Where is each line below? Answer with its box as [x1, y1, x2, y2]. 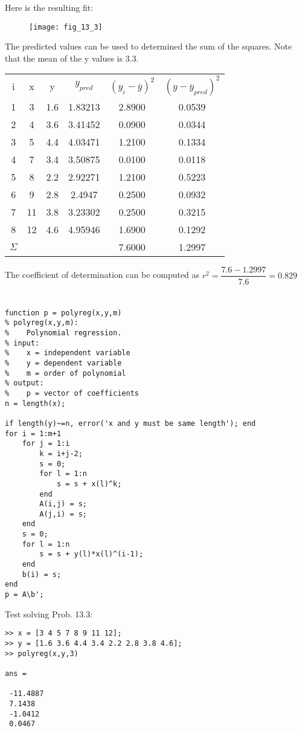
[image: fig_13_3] [29, 22, 103, 31]
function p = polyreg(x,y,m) [5, 308, 122, 317]
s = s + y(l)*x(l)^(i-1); [39, 550, 144, 559]
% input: [5, 338, 40, 347]
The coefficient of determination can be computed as [5, 268, 200, 281]
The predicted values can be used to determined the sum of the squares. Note [5, 40, 292, 53]
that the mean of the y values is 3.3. [5, 51, 139, 64]
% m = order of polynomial [5, 369, 126, 378]
